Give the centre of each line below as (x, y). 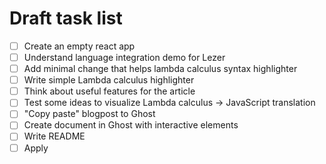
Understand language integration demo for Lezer (124, 57)
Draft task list (66, 18)
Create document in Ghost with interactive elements (131, 125)
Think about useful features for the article (109, 91)
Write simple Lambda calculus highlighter (109, 80)
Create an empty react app (79, 46)
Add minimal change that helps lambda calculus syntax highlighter (160, 69)
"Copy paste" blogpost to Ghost (89, 114)
